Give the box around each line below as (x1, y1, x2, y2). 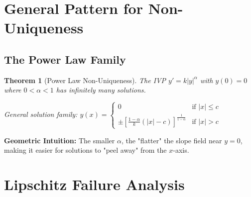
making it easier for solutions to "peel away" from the (4, 145, 167, 155)
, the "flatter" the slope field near (121, 135, 222, 145)
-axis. (173, 145, 189, 155)
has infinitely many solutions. (56, 85, 146, 95)
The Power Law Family (4, 51, 126, 67)
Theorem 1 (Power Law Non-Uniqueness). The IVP (4, 75, 166, 85)
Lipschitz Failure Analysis (4, 174, 185, 195)
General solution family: (4, 109, 78, 119)
